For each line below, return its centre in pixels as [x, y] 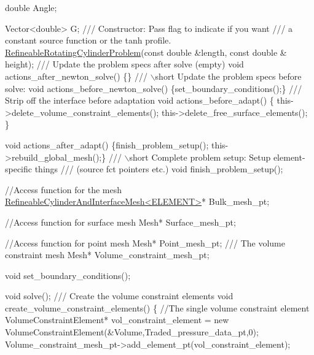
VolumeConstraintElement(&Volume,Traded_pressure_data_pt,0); [132, 332]
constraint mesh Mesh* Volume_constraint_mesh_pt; [107, 255]
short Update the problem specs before [228, 76]
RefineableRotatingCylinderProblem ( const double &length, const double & [146, 52]
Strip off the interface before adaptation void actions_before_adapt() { [139, 100]
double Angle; [31, 7]
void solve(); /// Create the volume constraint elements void [119, 296]
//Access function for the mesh [64, 189]
